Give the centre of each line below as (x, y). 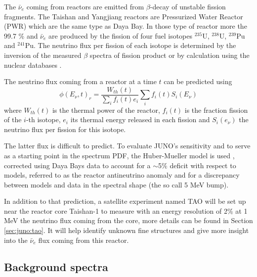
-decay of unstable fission (188, 6)
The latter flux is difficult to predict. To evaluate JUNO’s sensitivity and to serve (127, 146)
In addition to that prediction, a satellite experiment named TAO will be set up (125, 201)
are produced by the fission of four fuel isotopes (120, 35)
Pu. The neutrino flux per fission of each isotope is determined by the (130, 45)
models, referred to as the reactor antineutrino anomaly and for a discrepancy (122, 175)
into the (16, 240)
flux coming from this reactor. (84, 240)
